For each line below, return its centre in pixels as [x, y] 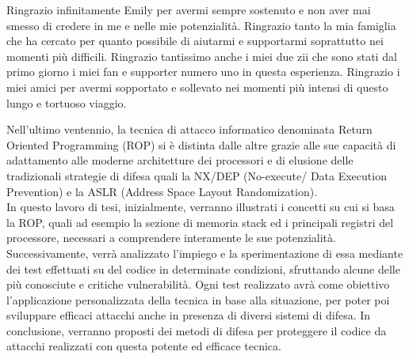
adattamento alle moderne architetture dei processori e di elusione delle [180, 160]
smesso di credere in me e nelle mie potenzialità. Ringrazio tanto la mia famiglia [201, 25]
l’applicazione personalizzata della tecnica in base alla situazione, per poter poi [198, 299]
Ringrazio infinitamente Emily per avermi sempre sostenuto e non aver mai [189, 9]
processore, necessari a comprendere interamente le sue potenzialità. [171, 238]
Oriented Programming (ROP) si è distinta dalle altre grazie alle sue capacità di [201, 144]
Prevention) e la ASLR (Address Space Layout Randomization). [162, 191]
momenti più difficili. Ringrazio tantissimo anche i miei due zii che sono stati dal [202, 56]
